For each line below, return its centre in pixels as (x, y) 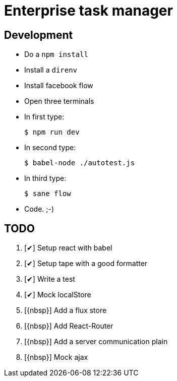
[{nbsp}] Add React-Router (69, 326)
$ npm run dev (52, 132)
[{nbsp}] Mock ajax (56, 357)
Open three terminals (59, 101)
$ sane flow (48, 194)
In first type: (44, 117)
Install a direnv (51, 70)
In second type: (50, 148)
